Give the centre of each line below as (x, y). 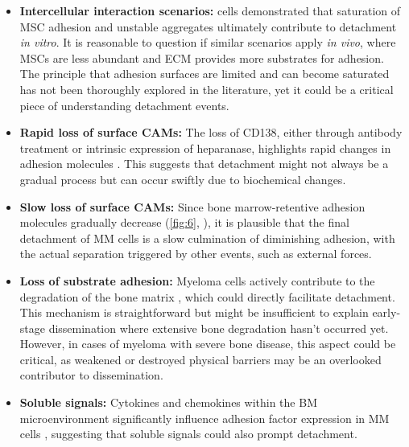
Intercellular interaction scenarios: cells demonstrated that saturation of (210, 10)
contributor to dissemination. (91, 375)
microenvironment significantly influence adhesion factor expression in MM (204, 418)
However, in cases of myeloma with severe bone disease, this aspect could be (208, 344)
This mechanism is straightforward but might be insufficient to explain (194, 312)
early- (386, 312)
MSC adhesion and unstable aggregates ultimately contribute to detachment (208, 26)
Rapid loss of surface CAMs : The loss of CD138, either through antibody (211, 132)
